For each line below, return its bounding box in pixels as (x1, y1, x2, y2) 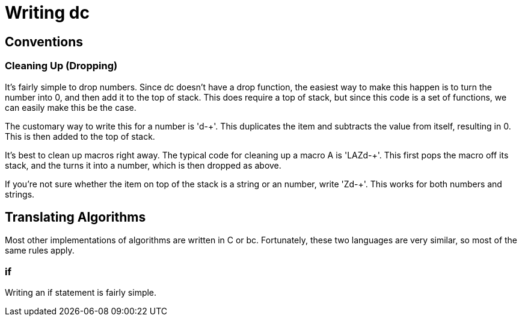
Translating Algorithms (5, 209, 146, 225)
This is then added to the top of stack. (5, 131, 155, 142)
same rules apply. (5, 245, 75, 256)
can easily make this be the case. (5, 102, 137, 113)
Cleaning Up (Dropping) (5, 60, 118, 72)
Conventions (5, 34, 84, 49)
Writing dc (5, 2, 90, 23)
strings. (5, 189, 35, 199)
